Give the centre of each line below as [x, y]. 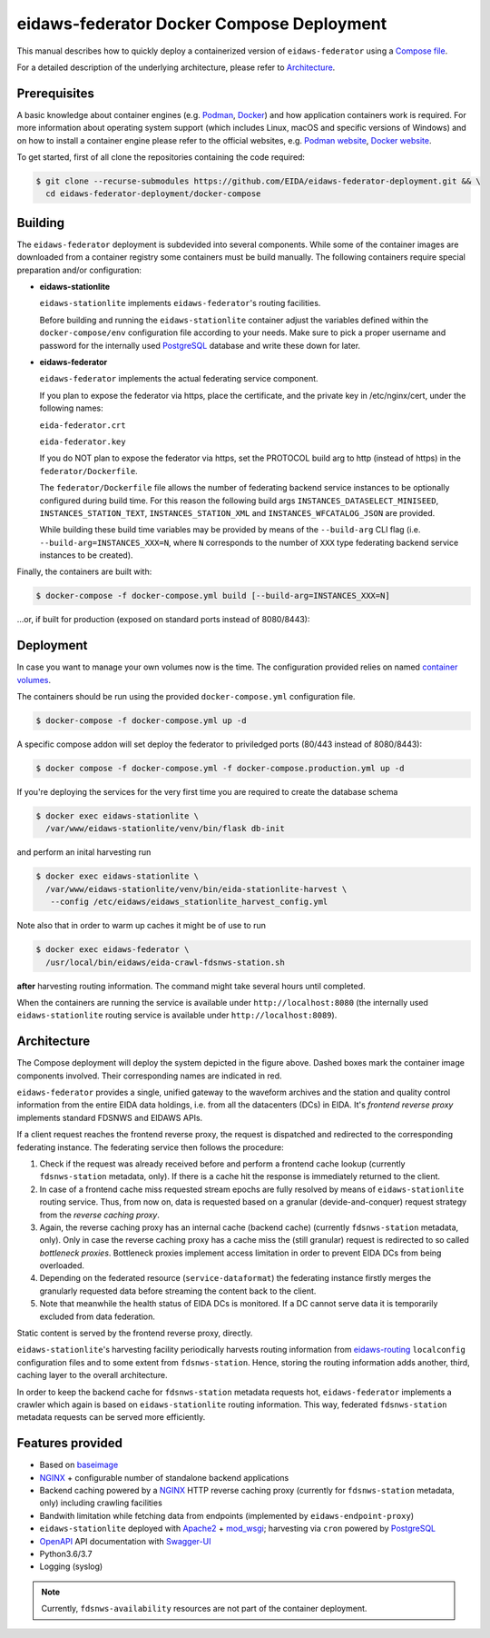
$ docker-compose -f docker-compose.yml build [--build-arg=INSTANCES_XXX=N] [213, 596]
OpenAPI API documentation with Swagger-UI [125, 1541]
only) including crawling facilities [101, 1503]
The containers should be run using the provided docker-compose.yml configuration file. [186, 697]
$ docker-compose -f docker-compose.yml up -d [141, 721]
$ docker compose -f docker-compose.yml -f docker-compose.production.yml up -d [220, 769]
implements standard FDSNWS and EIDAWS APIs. [110, 1117]
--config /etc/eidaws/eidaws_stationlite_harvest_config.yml [189, 902]
